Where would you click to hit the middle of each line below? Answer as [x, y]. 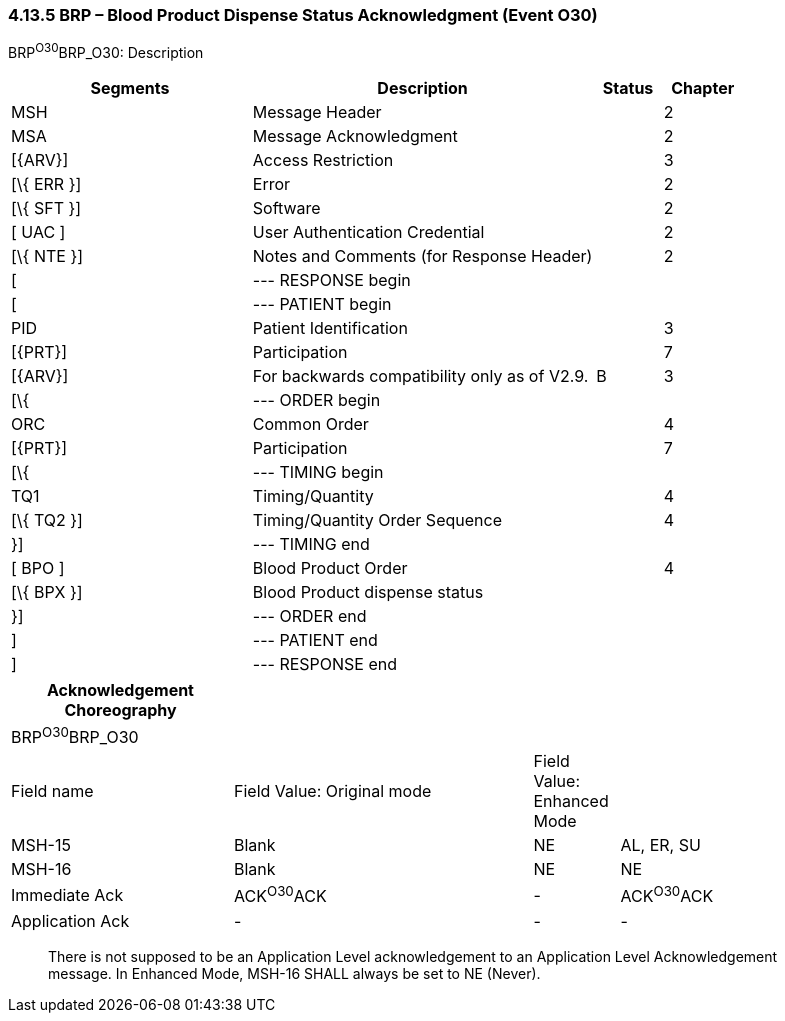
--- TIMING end [311, 544]
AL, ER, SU [660, 845]
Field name [52, 791]
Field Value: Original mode [333, 791]
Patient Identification [330, 328]
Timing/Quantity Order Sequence [377, 520]
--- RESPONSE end [325, 664]
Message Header [317, 112]
